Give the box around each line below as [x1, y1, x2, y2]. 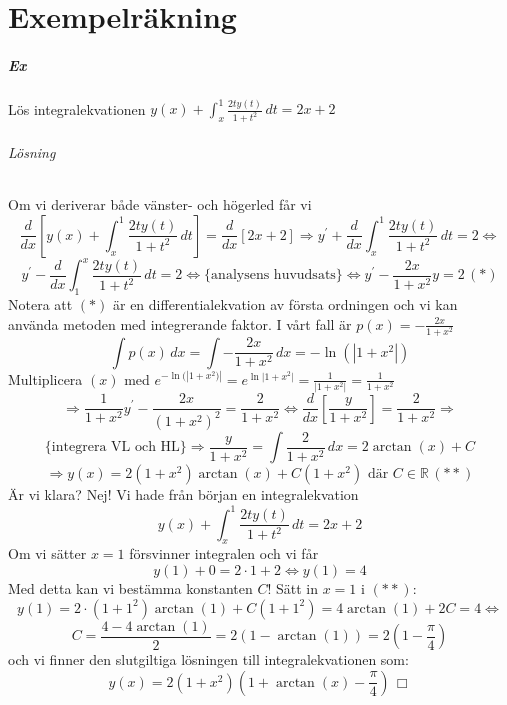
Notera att [8, 294, 73, 314]
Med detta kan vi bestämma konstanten [8, 577, 253, 598]
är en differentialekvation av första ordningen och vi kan [113, 294, 458, 314]
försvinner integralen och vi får [129, 543, 319, 564]
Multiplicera [8, 368, 83, 389]
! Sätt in [267, 577, 319, 598]
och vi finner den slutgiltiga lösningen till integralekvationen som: [8, 649, 409, 669]
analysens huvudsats [211, 268, 336, 283]
